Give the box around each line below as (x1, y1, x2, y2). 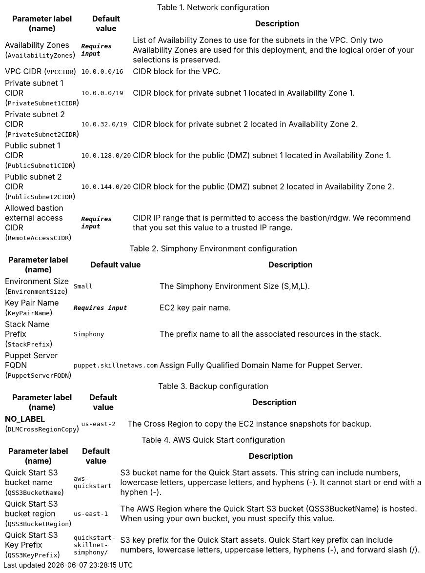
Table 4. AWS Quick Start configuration (141, 435, 285, 445)
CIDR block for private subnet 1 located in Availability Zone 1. (133, 88, 355, 98)
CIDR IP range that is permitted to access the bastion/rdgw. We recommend (133, 213, 411, 223)
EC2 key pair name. (160, 303, 231, 312)
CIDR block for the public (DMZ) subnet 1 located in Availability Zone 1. (133, 150, 391, 160)
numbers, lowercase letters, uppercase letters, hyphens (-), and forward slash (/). (120, 545, 420, 554)
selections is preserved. (133, 55, 221, 64)
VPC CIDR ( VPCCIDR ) (5, 66, 77, 76)
